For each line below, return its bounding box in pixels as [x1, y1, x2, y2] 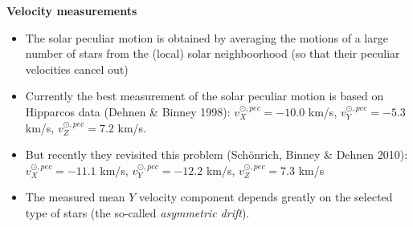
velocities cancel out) [25, 60, 129, 77]
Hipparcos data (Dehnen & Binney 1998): [25, 103, 231, 120]
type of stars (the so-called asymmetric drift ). [25, 204, 250, 221]
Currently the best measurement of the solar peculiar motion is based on [25, 87, 384, 104]
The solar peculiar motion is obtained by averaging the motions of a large [25, 29, 388, 46]
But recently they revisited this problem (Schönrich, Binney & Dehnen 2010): [25, 146, 408, 163]
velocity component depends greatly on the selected [139, 188, 393, 205]
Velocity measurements [6, 2, 137, 18]
